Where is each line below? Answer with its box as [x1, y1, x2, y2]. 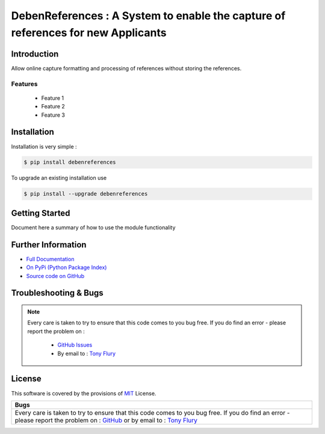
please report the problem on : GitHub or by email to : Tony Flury [14, 416, 198, 424]
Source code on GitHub [26, 272, 85, 279]
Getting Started [11, 208, 70, 218]
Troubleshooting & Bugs [11, 288, 104, 298]
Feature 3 [41, 111, 66, 119]
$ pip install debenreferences [23, 159, 117, 166]
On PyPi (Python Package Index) [26, 264, 107, 271]
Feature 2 [41, 103, 66, 110]
